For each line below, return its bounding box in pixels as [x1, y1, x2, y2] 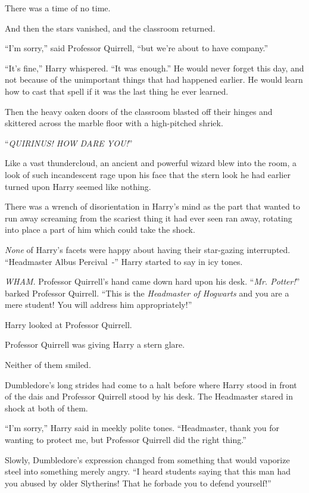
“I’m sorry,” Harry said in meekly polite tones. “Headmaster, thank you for [5, 422, 279, 434]
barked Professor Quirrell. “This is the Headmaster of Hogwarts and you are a [5, 286, 289, 299]
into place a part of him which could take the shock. [5, 223, 195, 236]
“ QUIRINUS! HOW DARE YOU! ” [5, 136, 133, 149]
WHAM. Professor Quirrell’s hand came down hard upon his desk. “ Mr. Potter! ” [5, 275, 300, 288]
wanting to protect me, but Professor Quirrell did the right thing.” [5, 433, 246, 446]
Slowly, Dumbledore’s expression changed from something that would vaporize [5, 453, 290, 466]
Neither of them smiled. [5, 358, 91, 371]
